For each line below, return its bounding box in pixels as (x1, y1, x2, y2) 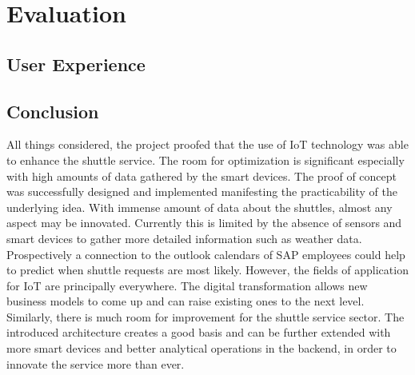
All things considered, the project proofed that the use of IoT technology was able (6, 136, 409, 153)
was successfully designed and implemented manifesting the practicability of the (6, 183, 397, 200)
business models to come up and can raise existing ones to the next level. (6, 293, 365, 309)
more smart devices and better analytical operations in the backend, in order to (6, 340, 397, 357)
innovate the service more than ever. (6, 355, 185, 372)
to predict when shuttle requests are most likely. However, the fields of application (6, 261, 409, 278)
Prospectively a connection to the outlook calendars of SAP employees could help (6, 245, 405, 262)
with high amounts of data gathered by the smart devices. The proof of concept (6, 167, 397, 184)
